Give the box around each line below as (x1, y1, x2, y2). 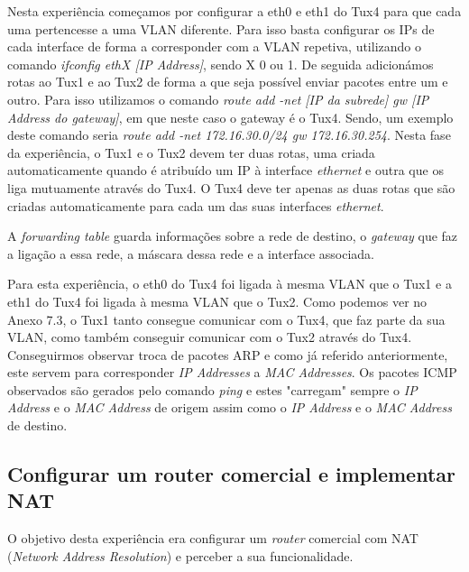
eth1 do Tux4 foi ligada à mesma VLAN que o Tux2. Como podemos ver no (7, 291, 428, 310)
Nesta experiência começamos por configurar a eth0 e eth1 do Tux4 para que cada (7, 2, 462, 20)
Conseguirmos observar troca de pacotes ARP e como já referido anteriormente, (7, 345, 448, 364)
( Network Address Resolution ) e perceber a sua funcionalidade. (7, 546, 354, 565)
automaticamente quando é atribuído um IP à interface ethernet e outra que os (7, 161, 444, 180)
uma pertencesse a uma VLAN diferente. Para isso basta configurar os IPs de (7, 19, 435, 38)
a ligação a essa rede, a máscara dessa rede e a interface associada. (7, 244, 374, 263)
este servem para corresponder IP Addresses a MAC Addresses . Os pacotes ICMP (7, 363, 457, 382)
